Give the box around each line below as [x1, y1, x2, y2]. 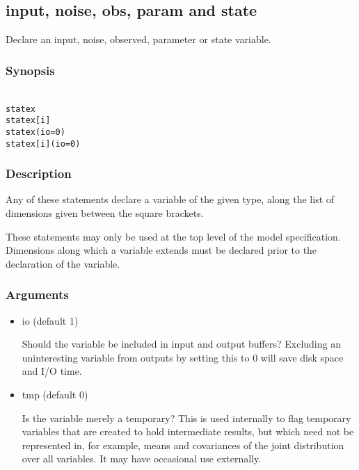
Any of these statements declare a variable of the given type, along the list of [6, 192, 335, 206]
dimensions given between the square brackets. [6, 206, 204, 220]
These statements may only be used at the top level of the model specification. [6, 229, 341, 243]
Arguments [6, 286, 69, 303]
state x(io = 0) [6, 127, 65, 137]
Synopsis [6, 61, 55, 79]
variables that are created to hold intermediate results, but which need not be [22, 424, 354, 439]
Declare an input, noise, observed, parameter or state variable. [6, 32, 271, 47]
